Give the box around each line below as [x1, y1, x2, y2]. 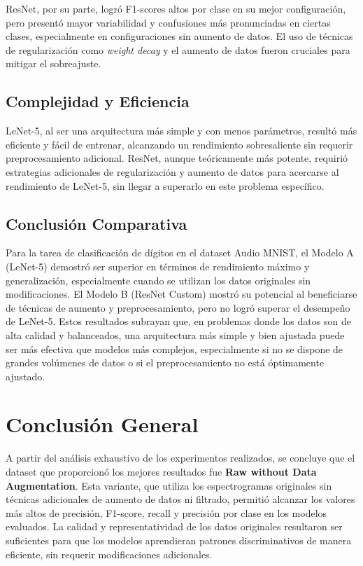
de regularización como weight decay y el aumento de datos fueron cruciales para [6, 42, 350, 57]
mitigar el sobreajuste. [6, 56, 101, 71]
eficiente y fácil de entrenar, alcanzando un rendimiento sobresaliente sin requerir [6, 137, 353, 151]
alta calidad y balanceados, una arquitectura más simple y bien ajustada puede [6, 327, 345, 342]
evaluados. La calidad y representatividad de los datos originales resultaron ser [6, 519, 343, 534]
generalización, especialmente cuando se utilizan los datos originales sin [6, 272, 311, 287]
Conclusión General [6, 410, 199, 439]
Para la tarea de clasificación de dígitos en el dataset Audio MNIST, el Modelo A [6, 245, 354, 260]
